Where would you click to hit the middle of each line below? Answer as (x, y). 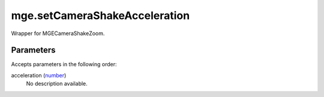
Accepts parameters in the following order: (64, 64)
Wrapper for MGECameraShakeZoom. (58, 33)
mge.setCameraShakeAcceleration (100, 15)
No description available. (57, 84)
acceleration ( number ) (39, 75)
